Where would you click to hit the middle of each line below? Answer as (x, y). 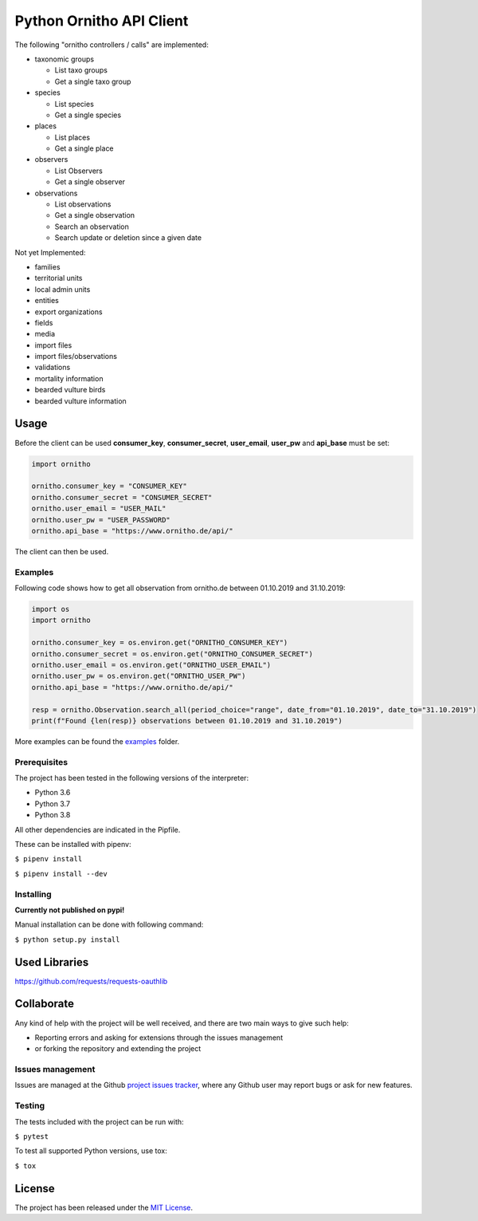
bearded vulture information (80, 401)
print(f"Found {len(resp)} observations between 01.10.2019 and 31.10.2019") (187, 721)
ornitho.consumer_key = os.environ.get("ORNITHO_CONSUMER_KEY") (160, 643)
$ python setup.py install (67, 939)
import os (51, 609)
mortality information (69, 378)
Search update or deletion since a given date (128, 238)
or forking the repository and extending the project (118, 1049)
